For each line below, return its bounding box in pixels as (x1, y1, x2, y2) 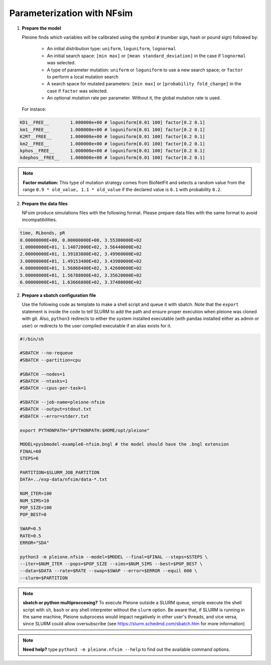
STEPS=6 (20, 456, 39, 462)
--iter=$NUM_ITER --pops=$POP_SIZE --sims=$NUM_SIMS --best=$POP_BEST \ (20, 561, 203, 567)
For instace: (22, 106, 47, 113)
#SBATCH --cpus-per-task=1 (20, 385, 86, 391)
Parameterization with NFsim (9, 8, 133, 19)
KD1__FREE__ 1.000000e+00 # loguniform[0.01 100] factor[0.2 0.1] (20, 120, 205, 126)
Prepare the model (22, 25, 61, 31)
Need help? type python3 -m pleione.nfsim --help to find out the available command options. (23, 646, 230, 652)
